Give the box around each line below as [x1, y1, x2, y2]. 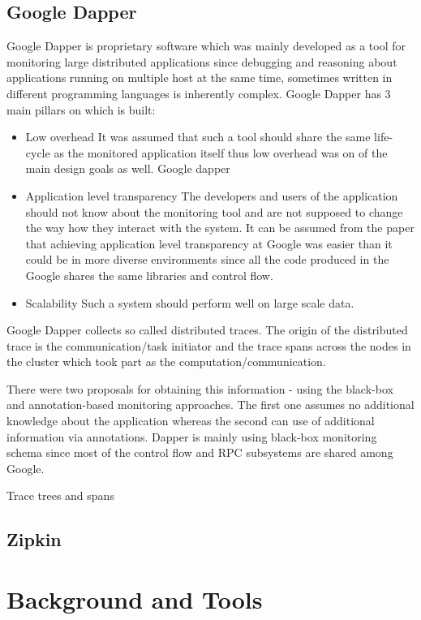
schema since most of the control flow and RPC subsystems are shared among [6, 444, 393, 461]
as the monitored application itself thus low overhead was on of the [54, 144, 388, 161]
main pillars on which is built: [6, 101, 156, 118]
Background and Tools [6, 583, 263, 616]
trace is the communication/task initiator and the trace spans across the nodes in [6, 337, 411, 354]
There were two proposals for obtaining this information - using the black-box [6, 380, 393, 397]
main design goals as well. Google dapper [25, 160, 230, 177]
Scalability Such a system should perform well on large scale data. [25, 294, 354, 311]
